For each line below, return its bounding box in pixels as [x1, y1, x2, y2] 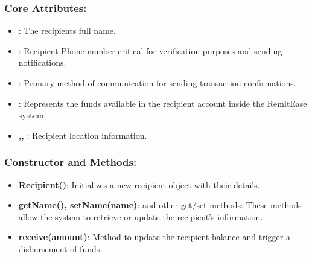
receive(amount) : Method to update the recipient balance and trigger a [18, 230, 290, 243]
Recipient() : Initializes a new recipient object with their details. [18, 178, 260, 191]
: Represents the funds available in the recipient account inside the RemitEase [18, 97, 307, 109]
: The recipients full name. [18, 24, 116, 37]
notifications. [18, 56, 66, 69]
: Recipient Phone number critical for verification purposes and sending [18, 44, 282, 57]
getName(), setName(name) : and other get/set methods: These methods [18, 198, 302, 211]
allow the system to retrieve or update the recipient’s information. [18, 210, 263, 223]
